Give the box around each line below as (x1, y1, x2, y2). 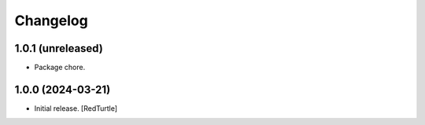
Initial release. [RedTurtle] (34, 103, 118, 113)
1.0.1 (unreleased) (14, 42, 104, 55)
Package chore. (34, 63, 86, 72)
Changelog (14, 12, 88, 29)
